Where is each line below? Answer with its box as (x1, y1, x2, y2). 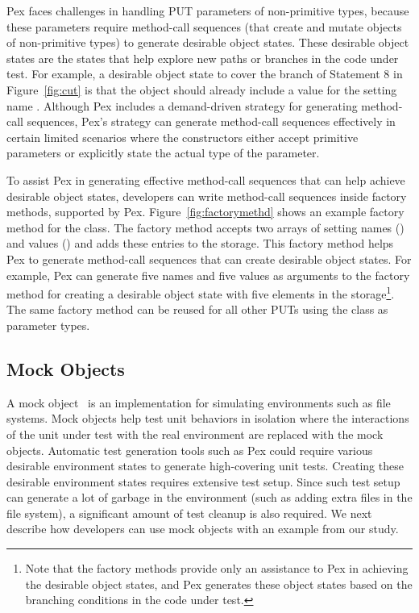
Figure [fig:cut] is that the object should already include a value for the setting (6, 81, 397, 98)
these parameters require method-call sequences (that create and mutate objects (6, 18, 402, 35)
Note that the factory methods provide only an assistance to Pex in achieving (25, 560, 409, 577)
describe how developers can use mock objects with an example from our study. (6, 520, 399, 537)
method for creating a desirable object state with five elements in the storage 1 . (6, 283, 395, 302)
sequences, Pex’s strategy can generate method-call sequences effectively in (27, 113, 396, 130)
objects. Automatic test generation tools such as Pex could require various (6, 441, 373, 458)
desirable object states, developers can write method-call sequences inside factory (6, 187, 407, 204)
